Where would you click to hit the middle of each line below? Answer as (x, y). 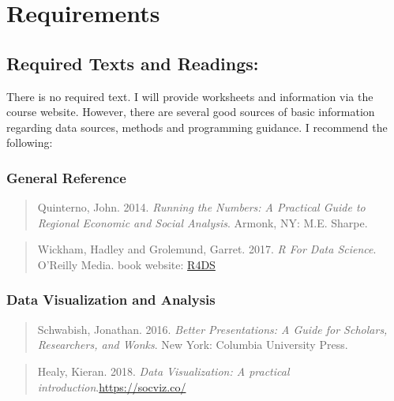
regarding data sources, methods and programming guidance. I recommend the (197, 127)
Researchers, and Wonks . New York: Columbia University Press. (193, 345)
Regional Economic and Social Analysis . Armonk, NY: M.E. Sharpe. (203, 222)
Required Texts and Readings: (133, 63)
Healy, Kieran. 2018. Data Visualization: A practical (163, 371)
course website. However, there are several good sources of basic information (191, 112)
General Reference (66, 177)
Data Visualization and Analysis (111, 300)
